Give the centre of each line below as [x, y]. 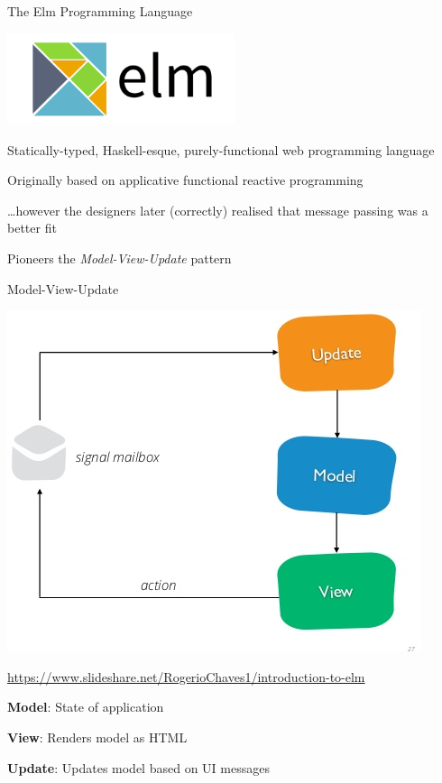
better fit [32, 228]
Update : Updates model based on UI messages [138, 767]
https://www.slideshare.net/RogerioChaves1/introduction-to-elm [186, 676]
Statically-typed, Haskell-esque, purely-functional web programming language [221, 149]
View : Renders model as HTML [97, 737]
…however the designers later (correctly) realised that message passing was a [218, 210]
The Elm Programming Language [100, 11]
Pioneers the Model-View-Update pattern [120, 258]
